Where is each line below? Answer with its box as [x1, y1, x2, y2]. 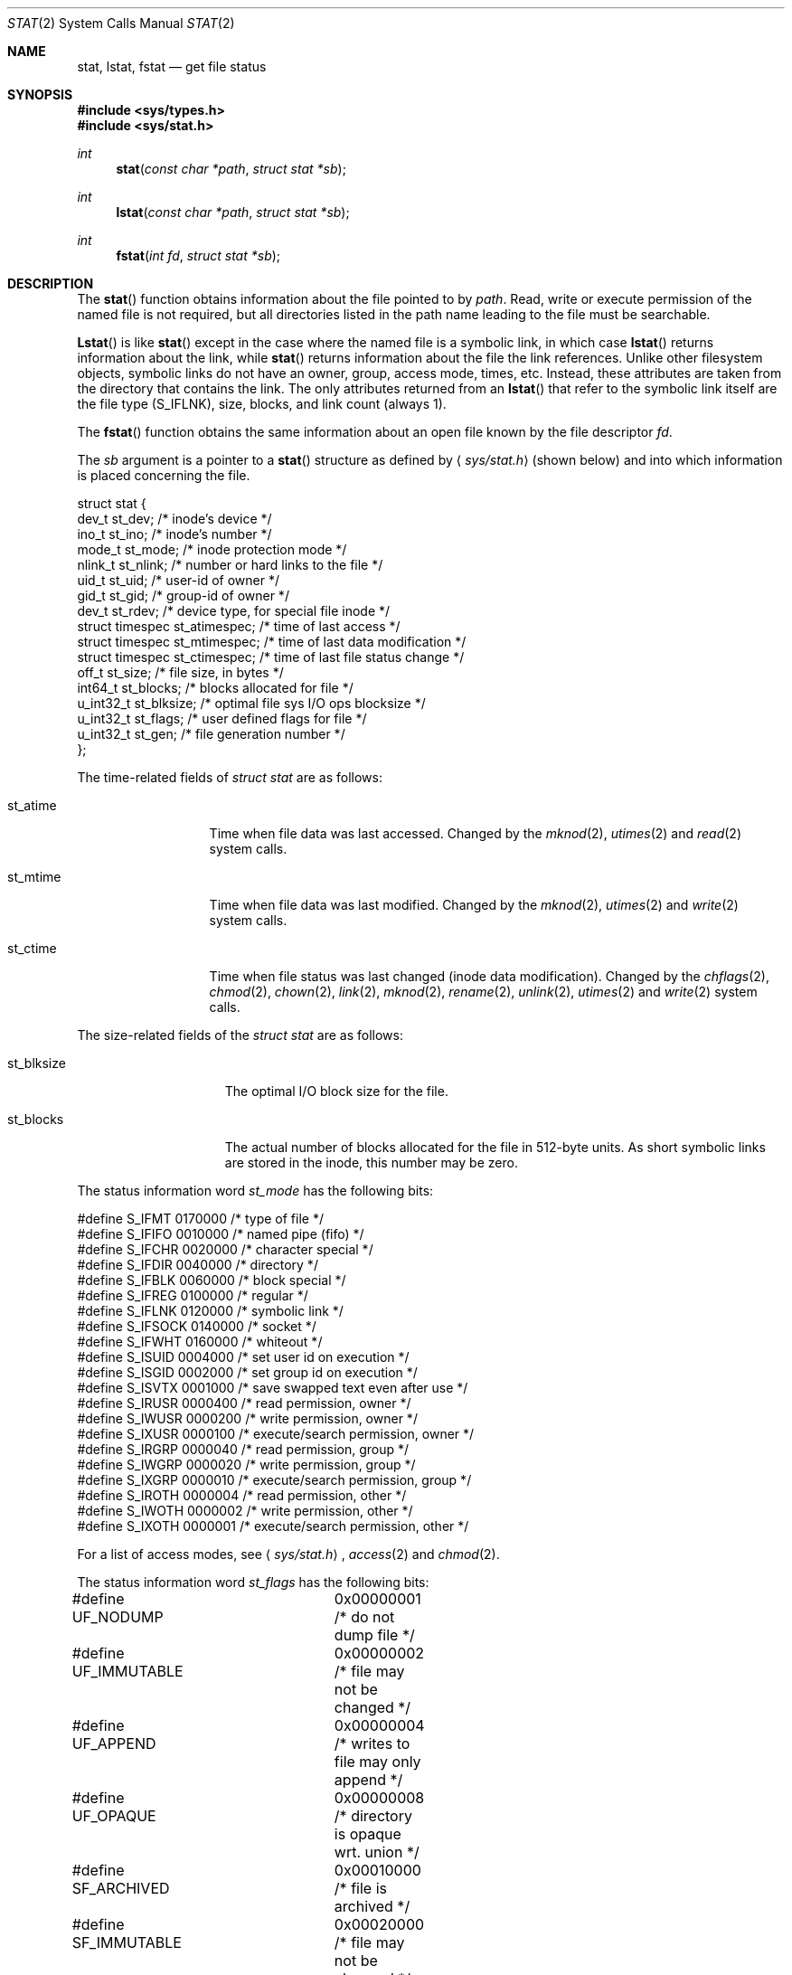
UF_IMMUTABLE [71, 1662, 184, 1680]
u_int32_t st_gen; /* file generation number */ [77, 726, 345, 742]
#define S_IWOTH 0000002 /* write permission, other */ [77, 1503, 413, 1518]
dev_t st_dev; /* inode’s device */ [77, 511, 272, 526]
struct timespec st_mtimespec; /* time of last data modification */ [77, 634, 467, 649]
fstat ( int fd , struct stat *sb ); [116, 248, 281, 263]
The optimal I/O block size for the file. [224, 1083, 448, 1099]
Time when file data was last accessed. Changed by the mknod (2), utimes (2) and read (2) [209, 826, 742, 841]
